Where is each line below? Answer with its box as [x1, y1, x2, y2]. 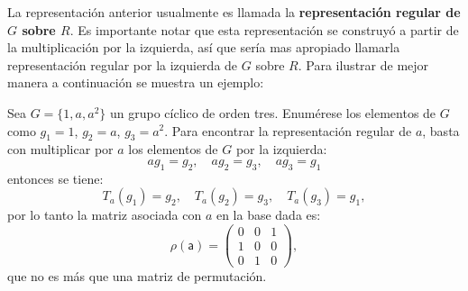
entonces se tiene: [7, 168, 104, 187]
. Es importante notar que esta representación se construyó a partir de [69, 20, 459, 39]
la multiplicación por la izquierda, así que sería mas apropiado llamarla [7, 38, 400, 57]
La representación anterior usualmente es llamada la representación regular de [7, 3, 461, 21]
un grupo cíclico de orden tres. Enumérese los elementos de [109, 103, 436, 122]
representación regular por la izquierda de [7, 55, 238, 74]
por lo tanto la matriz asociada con [7, 205, 202, 224]
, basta [422, 121, 460, 140]
